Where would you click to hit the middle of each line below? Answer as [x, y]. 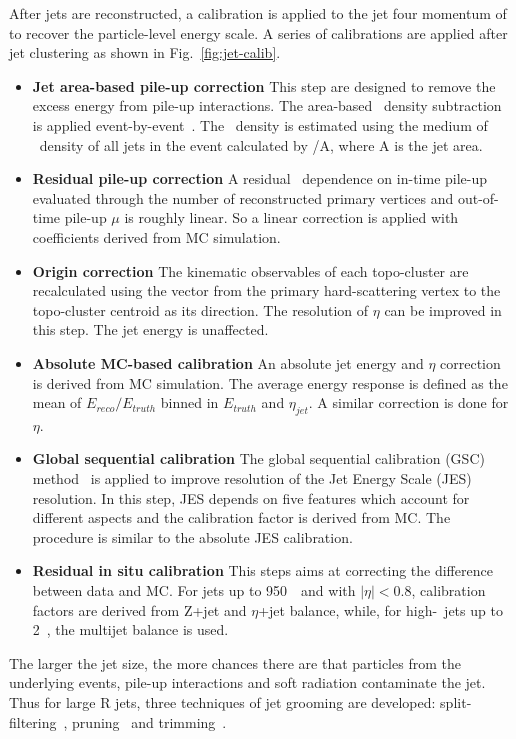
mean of [57, 402]
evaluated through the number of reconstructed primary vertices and [243, 197]
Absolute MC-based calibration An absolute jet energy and [228, 362]
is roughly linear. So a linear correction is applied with [291, 217]
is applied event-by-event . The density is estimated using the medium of [260, 124]
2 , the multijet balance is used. [130, 629]
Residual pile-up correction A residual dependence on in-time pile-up [260, 178]
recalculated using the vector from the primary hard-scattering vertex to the [266, 290]
